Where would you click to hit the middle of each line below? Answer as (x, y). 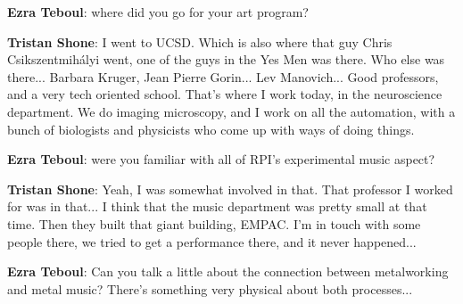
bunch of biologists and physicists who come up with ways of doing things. (211, 129)
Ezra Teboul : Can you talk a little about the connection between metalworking (228, 271)
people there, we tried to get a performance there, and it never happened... (212, 241)
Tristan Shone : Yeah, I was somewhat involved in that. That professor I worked (230, 189)
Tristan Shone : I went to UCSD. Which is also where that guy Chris (200, 41)
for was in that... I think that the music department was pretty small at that (217, 206)
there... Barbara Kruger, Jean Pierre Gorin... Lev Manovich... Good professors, (223, 76)
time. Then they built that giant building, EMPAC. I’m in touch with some (214, 223)
